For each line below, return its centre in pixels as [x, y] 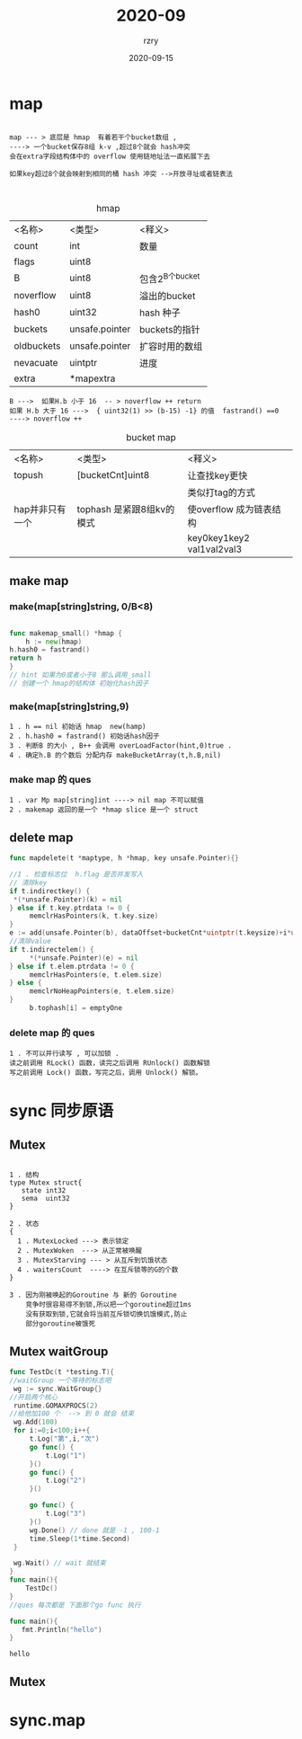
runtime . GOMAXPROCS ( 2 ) [56, 1406]
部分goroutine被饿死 [61, 1324]
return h [26, 658]
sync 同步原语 [62, 1111]
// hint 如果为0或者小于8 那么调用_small [80, 675]
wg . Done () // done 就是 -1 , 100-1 [94, 1530]
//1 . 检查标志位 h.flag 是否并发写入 [76, 874]
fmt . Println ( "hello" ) [62, 1629]
